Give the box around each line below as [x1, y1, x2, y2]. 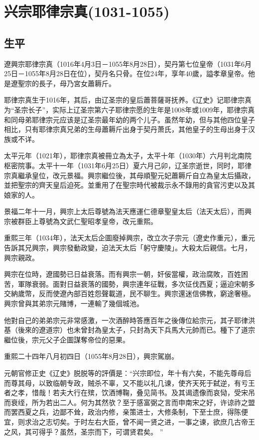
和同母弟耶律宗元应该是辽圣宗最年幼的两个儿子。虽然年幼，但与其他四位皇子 [4, 114, 255, 124]
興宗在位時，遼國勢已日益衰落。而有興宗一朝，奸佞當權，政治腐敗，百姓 [4, 269, 241, 279]
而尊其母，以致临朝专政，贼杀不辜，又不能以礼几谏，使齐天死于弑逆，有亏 [4, 377, 248, 388]
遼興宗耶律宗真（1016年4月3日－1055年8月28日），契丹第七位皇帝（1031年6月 [4, 58, 252, 69]
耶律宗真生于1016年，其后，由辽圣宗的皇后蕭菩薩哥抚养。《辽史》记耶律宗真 [4, 95, 252, 105]
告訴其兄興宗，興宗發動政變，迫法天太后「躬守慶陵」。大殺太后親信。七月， [4, 242, 252, 253]
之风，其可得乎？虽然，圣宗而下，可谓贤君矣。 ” [4, 426, 163, 437]
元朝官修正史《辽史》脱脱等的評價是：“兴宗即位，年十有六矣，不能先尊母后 [4, 368, 252, 378]
